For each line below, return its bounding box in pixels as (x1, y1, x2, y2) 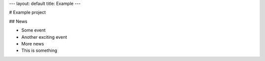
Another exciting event (21, 34, 67, 40)
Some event (21, 27, 46, 33)
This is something (21, 47, 57, 53)
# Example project (9, 10, 46, 15)
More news (21, 41, 44, 46)
